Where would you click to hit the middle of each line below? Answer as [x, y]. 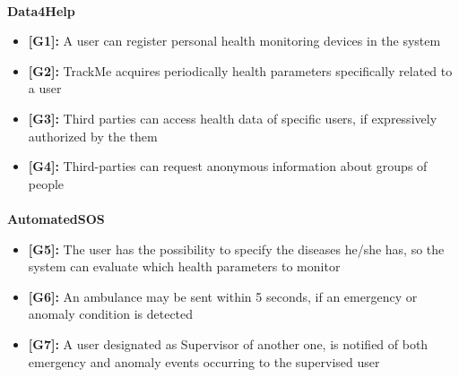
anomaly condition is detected [111, 314]
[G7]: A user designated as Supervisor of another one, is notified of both [228, 343]
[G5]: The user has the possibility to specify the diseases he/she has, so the [236, 248]
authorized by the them [93, 136]
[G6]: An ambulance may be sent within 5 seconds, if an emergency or [223, 296]
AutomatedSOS [56, 218]
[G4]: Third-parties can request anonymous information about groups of [228, 166]
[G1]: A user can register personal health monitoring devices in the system [234, 41]
